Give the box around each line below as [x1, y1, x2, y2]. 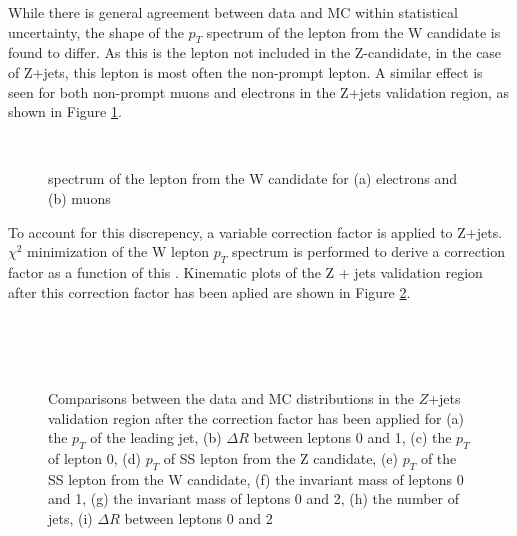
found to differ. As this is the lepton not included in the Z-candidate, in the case [8, 42, 502, 63]
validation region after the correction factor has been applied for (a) [48, 407, 465, 428]
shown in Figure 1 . [8, 101, 122, 122]
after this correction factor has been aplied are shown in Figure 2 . [8, 281, 411, 302]
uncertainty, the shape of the [8, 21, 184, 42]
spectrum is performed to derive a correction [232, 241, 506, 262]
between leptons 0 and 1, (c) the [253, 427, 452, 448]
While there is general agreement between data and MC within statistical [8, 2, 458, 22]
